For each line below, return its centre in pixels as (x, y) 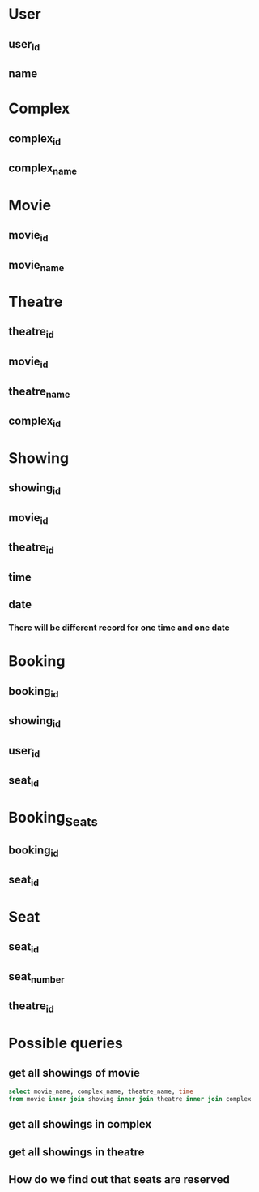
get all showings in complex (80, 1124)
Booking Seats (53, 818)
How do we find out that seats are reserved (119, 1179)
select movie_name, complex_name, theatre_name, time (101, 1092)
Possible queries (66, 1043)
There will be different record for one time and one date (119, 628)
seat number (36, 977)
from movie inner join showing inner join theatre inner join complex (130, 1099)
